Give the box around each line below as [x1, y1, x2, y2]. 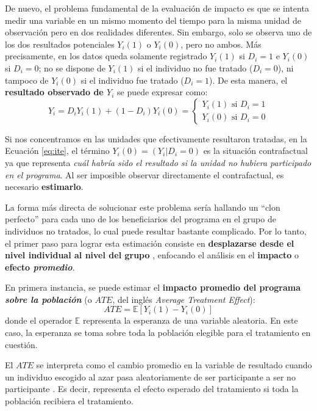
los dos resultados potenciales [5, 37, 115, 50]
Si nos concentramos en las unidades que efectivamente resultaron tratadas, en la [5, 132, 307, 145]
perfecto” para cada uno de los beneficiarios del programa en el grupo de [5, 213, 276, 225]
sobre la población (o [5, 293, 92, 305]
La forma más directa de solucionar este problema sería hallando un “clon [5, 200, 280, 213]
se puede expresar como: [117, 85, 208, 98]
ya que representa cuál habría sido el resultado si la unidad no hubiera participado [5, 156, 312, 169]
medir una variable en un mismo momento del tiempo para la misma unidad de [5, 13, 301, 26]
